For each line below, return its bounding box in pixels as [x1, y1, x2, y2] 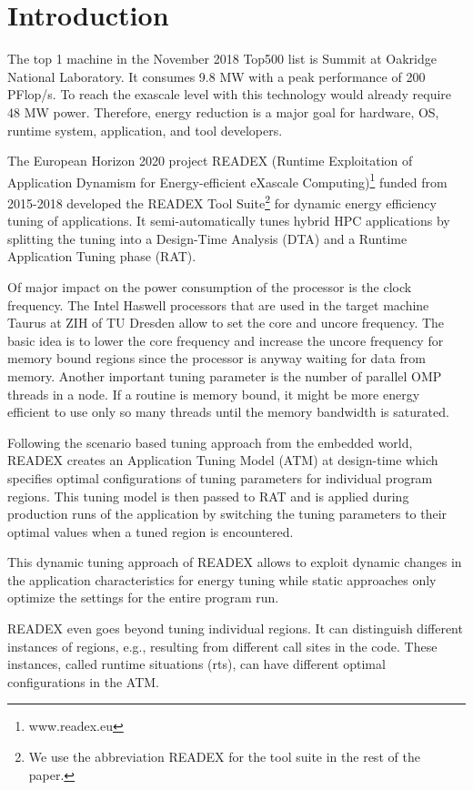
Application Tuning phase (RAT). [7, 247, 196, 266]
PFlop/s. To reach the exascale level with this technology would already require [7, 85, 452, 104]
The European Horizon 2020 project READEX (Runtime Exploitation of [7, 151, 413, 170]
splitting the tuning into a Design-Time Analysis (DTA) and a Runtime [7, 228, 408, 248]
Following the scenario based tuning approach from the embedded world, [7, 432, 413, 451]
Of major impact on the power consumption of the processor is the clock [7, 277, 412, 296]
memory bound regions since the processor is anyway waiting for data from [7, 349, 426, 368]
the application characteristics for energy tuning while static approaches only [7, 570, 437, 589]
